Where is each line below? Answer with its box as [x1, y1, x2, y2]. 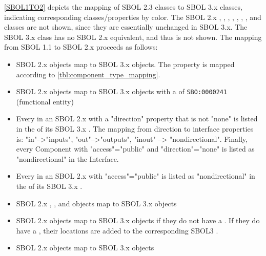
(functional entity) [16, 96, 74, 106]
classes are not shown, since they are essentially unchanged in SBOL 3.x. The [4, 22, 248, 32]
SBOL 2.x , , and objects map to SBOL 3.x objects [16, 198, 177, 208]
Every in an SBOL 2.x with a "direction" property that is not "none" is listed [16, 113, 258, 124]
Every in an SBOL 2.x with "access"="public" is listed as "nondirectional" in [16, 170, 255, 181]
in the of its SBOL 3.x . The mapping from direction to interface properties [16, 123, 254, 134]
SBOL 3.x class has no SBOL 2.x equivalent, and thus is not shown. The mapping [4, 31, 262, 42]
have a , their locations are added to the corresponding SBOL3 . [16, 225, 218, 236]
